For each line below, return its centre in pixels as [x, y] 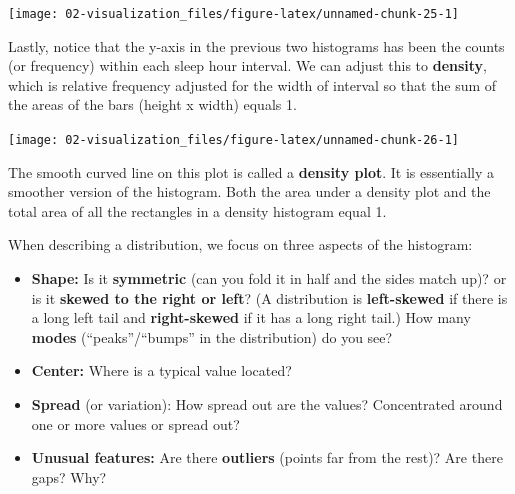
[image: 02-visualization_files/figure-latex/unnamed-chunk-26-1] [234, 140]
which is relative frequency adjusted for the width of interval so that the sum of [252, 84]
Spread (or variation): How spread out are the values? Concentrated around [267, 404]
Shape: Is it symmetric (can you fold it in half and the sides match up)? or [269, 278]
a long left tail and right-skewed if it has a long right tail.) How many [251, 317]
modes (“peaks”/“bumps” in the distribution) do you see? [212, 336]
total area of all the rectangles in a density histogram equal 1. [197, 210]
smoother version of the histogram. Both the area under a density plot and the [249, 191]
